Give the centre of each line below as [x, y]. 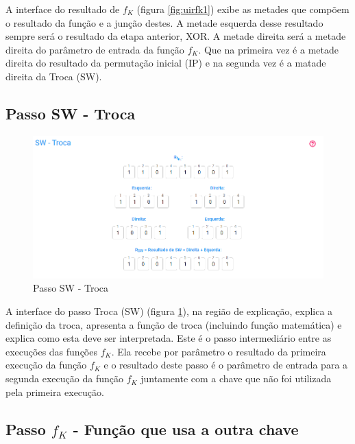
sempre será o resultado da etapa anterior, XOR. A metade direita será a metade [176, 36]
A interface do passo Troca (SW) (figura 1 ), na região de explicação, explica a [169, 311]
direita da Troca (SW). [54, 76]
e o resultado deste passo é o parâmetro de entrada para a [226, 365]
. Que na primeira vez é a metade [268, 49]
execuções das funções [51, 351]
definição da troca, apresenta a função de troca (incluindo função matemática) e [174, 324]
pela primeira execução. [55, 392]
